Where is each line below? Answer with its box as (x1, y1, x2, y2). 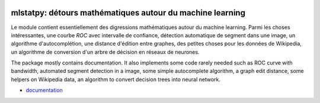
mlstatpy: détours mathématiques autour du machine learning (11, 8, 246, 18)
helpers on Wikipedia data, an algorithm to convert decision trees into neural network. (11, 76, 221, 83)
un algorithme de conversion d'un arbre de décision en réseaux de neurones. (11, 48, 200, 56)
